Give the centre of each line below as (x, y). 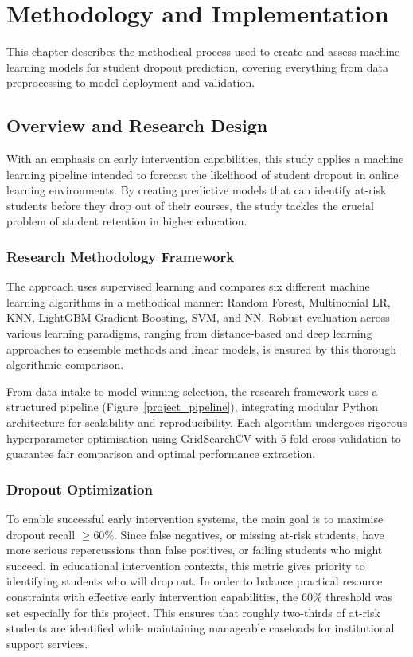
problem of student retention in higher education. (127, 221)
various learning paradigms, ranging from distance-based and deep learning (189, 333)
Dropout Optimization (80, 489)
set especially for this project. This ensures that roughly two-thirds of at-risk (193, 612)
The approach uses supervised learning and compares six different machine (188, 286)
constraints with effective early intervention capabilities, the (152, 597)
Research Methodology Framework (121, 256)
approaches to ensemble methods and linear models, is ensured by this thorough (201, 348)
